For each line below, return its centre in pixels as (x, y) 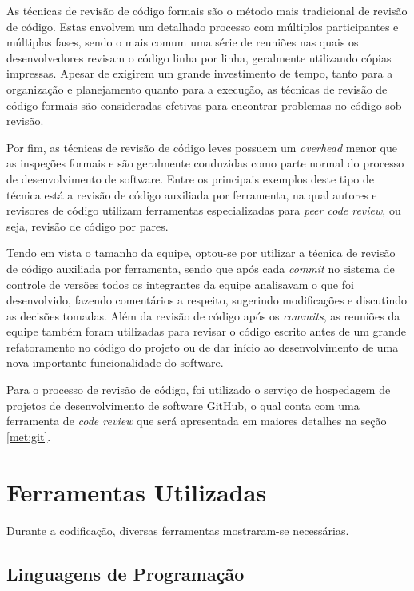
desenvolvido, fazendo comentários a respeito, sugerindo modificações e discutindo (207, 300)
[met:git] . (29, 436)
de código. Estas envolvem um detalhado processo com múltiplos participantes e (203, 26)
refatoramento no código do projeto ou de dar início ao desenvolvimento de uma (203, 346)
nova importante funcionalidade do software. (115, 362)
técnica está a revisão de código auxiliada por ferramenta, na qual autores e (192, 194)
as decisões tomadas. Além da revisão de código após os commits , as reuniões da (203, 315)
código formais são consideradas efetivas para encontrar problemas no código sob (204, 105)
